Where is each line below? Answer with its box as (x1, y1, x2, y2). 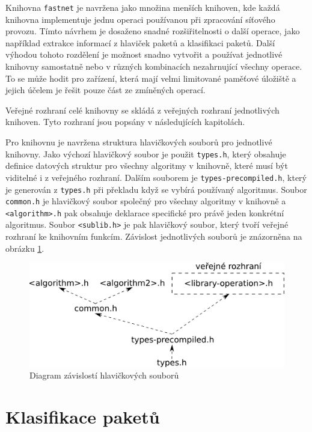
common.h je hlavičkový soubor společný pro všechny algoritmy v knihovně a (5, 195, 286, 207)
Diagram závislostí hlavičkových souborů (29, 369, 179, 382)
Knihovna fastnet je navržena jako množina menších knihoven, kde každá (5, 1, 280, 13)
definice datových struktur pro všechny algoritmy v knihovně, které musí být (5, 159, 288, 172)
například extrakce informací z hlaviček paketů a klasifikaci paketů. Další (5, 36, 275, 49)
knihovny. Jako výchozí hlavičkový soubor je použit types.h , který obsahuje (5, 147, 286, 160)
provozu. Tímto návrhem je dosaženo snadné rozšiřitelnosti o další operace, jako (5, 25, 300, 37)
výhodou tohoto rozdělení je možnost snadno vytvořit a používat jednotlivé (5, 48, 283, 61)
